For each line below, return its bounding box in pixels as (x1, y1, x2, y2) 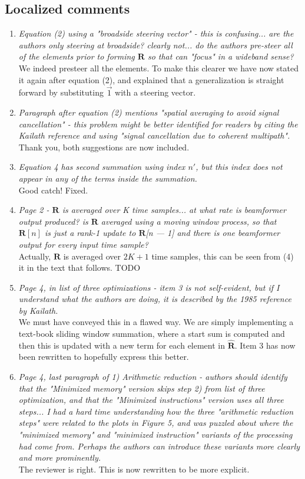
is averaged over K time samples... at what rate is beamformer (62, 204, 286, 216)
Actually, (18, 250, 51, 262)
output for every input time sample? (18, 238, 148, 250)
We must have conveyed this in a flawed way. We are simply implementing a (18, 316, 294, 328)
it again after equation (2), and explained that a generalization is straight (18, 73, 284, 86)
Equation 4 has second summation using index (18, 160, 185, 173)
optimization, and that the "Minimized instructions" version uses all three (18, 393, 284, 406)
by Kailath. (18, 304, 58, 316)
